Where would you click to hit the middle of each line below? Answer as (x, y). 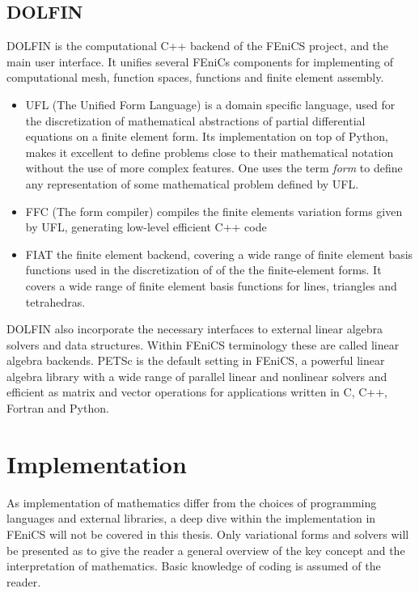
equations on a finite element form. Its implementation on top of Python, (207, 136)
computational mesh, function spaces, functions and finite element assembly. (195, 77)
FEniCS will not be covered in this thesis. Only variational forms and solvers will (208, 534)
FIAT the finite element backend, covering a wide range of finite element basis (219, 254)
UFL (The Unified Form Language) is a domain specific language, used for (210, 104)
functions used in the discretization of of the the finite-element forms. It (203, 270)
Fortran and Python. (58, 408)
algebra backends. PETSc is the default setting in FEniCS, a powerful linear (196, 360)
